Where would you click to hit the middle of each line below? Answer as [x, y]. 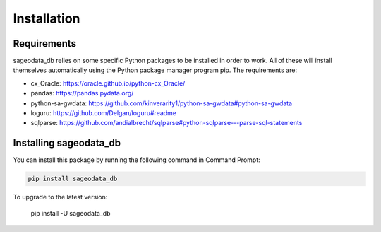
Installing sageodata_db [67, 143]
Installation [47, 18]
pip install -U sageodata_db [71, 213]
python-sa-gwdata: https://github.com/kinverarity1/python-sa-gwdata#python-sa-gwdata [162, 103]
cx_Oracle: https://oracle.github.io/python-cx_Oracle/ [108, 83]
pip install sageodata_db [73, 179]
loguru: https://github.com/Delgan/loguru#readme [103, 113]
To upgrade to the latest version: [60, 197]
